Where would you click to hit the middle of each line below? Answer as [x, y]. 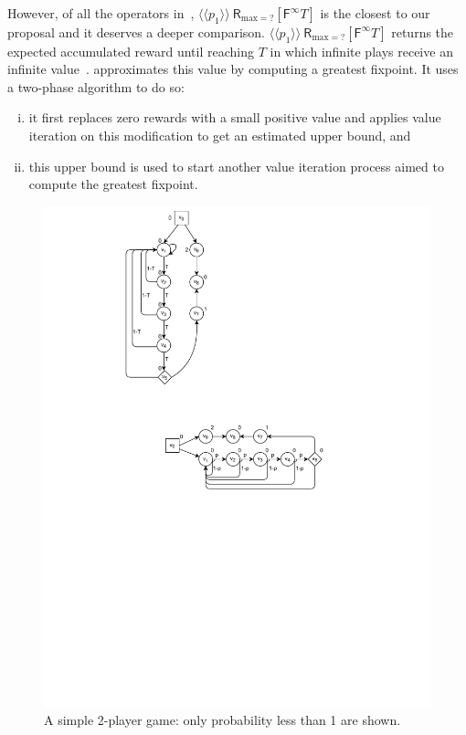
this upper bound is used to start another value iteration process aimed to [236, 166]
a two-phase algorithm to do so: [96, 86]
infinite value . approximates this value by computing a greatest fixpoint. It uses [233, 69]
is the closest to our [375, 13]
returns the [423, 31]
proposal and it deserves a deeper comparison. [137, 31]
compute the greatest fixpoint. [113, 184]
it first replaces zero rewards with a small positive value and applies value [235, 117]
